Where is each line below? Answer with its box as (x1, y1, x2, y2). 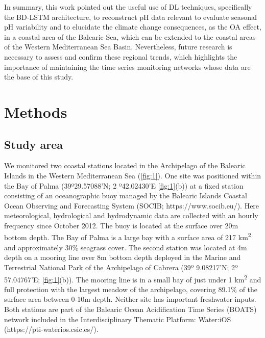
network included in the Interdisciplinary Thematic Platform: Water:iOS (4, 314, 231, 324)
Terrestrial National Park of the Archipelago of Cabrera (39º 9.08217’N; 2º (4, 262, 238, 272)
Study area (4, 136, 63, 152)
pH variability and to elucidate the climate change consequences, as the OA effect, (4, 21, 261, 32)
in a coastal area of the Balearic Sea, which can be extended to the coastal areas (4, 31, 256, 42)
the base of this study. (4, 71, 74, 82)
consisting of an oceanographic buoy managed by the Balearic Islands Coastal (4, 190, 247, 201)
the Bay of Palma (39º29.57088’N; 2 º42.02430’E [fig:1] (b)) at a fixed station (4, 180, 244, 191)
